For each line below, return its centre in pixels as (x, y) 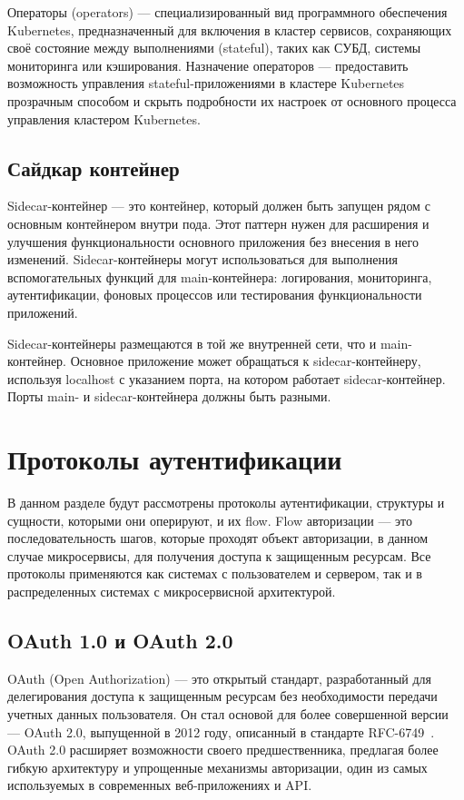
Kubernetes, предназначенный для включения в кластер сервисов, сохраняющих (230, 30)
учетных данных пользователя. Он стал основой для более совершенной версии (228, 713)
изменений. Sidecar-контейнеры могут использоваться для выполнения (202, 259)
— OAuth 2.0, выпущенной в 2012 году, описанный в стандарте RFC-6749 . (221, 731)
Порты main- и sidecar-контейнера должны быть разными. (169, 396)
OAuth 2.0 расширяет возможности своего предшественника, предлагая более (223, 750)
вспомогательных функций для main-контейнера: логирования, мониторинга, (220, 277)
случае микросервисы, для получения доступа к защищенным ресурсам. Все (219, 555)
